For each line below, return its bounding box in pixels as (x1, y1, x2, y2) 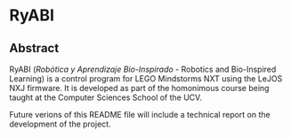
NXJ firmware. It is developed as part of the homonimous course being (9, 83, 270, 93)
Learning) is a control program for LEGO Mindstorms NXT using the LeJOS (9, 73, 283, 84)
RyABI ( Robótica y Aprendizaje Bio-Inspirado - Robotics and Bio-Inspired (9, 64, 277, 74)
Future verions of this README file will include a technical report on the (9, 110, 271, 119)
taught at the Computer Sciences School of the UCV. (9, 92, 203, 103)
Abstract (9, 41, 60, 56)
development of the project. (9, 119, 111, 129)
